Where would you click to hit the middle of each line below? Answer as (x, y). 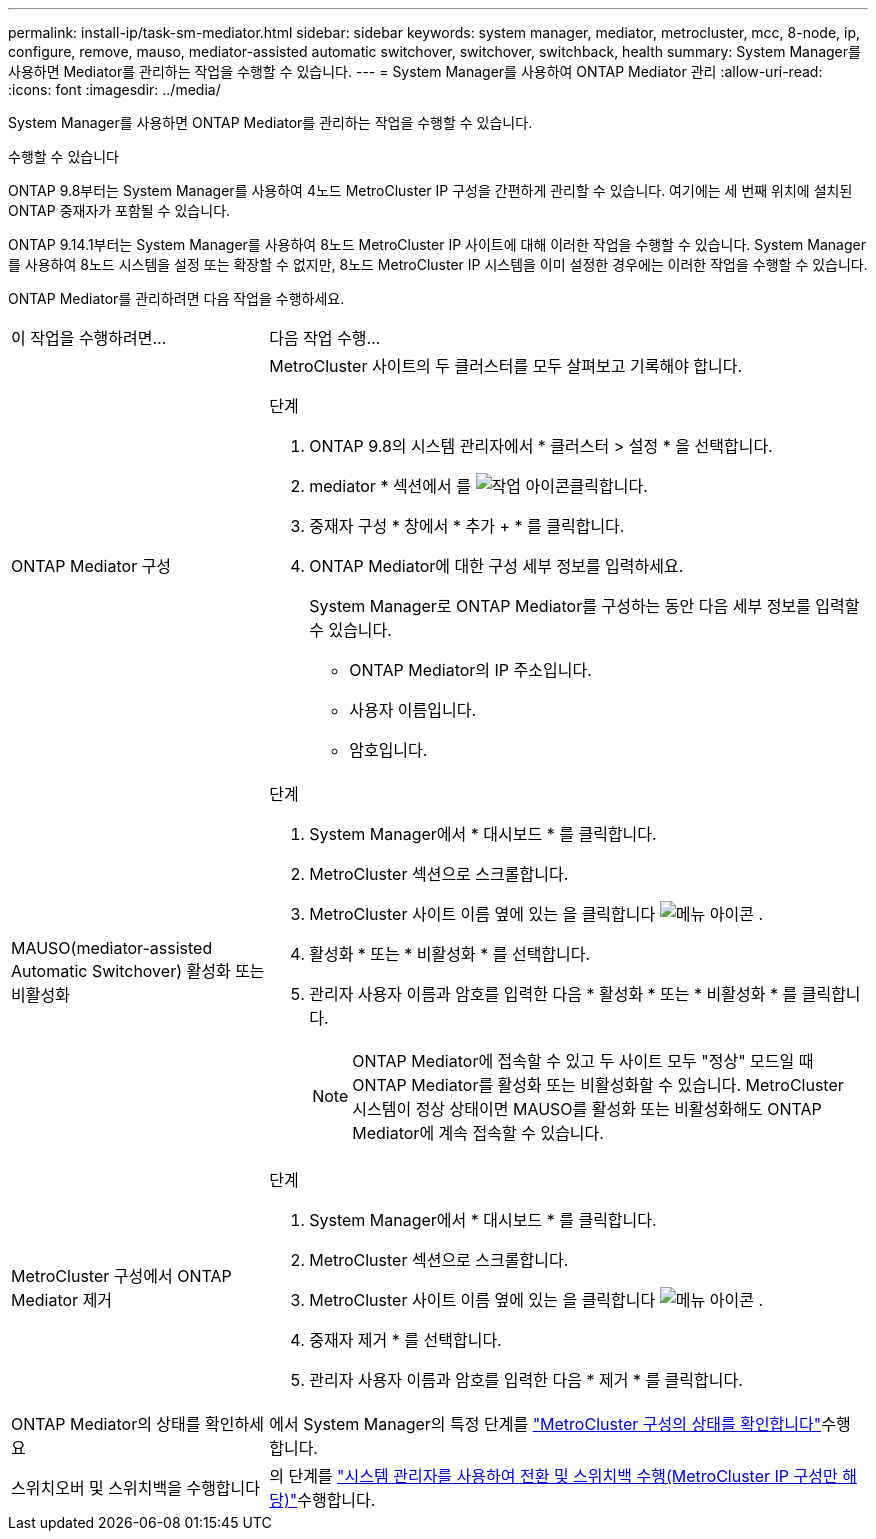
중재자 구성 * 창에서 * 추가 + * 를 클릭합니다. (467, 526)
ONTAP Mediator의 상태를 (106, 1424)
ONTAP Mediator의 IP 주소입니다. (470, 670)
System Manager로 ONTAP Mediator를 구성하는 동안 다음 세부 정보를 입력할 (584, 606)
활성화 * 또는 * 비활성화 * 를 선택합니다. (450, 954)
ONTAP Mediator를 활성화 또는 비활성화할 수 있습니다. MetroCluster (598, 1085)
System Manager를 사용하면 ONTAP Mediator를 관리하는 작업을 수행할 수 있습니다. (270, 122)
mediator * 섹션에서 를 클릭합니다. (478, 486)
